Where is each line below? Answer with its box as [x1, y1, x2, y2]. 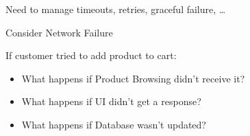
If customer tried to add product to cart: [5, 48, 177, 63]
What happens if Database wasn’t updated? [21, 117, 206, 131]
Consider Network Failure [5, 25, 113, 39]
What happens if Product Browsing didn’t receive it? [21, 71, 245, 85]
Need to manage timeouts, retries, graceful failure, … [5, 2, 226, 16]
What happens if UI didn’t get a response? [21, 94, 201, 109]
